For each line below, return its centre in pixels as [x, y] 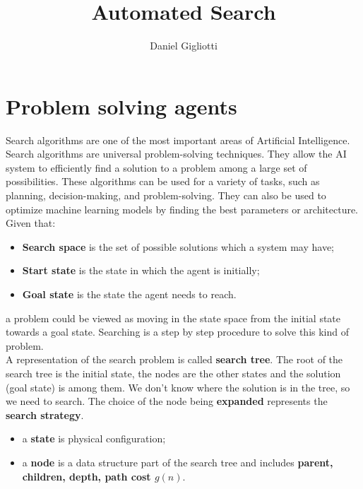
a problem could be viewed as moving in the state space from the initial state [173, 318]
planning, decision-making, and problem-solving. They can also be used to [166, 195]
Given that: [31, 223]
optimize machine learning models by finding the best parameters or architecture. [182, 209]
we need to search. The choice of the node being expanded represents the [167, 401]
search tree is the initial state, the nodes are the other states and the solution [173, 373]
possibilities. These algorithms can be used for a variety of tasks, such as [163, 181]
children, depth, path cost [87, 476]
